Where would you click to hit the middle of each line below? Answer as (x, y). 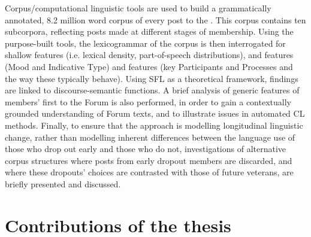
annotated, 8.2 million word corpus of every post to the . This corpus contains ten (155, 19)
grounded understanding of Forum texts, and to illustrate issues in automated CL (155, 113)
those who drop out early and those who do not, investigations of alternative (146, 149)
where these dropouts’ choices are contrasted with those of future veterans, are (149, 172)
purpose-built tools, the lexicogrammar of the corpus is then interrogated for (145, 43)
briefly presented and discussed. (63, 183)
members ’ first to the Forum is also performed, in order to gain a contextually (148, 101)
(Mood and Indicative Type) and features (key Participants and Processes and (149, 66)
